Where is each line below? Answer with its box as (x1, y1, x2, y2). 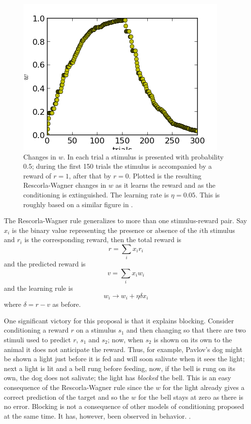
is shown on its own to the (154, 335, 232, 345)
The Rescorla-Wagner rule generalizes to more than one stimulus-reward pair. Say (4, 215, 247, 226)
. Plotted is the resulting (128, 170, 202, 180)
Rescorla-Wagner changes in (23, 180, 107, 190)
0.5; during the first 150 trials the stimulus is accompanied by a (23, 161, 212, 171)
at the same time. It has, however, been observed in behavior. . (4, 410, 191, 421)
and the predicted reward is (4, 259, 86, 269)
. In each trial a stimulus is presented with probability (63, 151, 224, 161)
